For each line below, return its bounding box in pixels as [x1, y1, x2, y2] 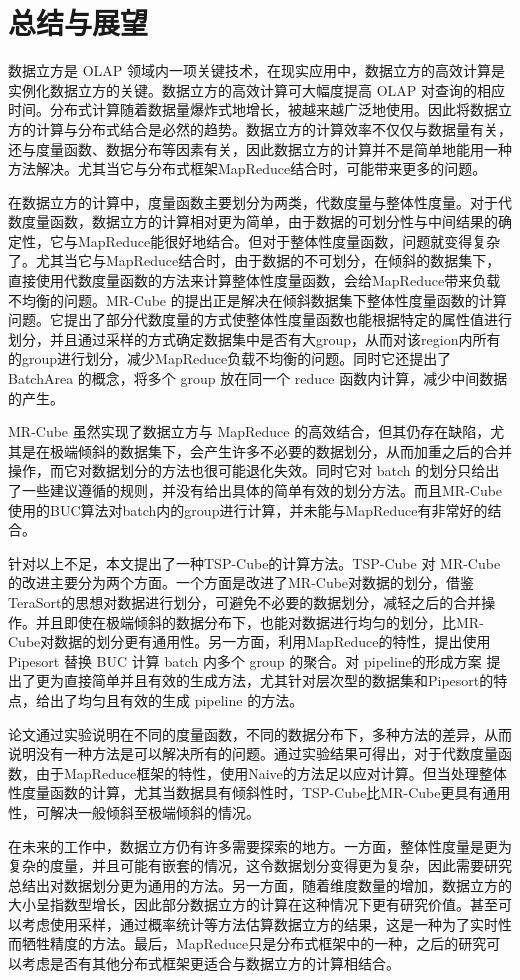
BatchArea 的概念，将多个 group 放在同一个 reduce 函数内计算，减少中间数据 [8, 368, 508, 389]
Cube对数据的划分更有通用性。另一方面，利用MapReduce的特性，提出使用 [8, 631, 491, 652]
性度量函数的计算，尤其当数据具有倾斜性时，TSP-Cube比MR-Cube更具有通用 [8, 782, 511, 803]
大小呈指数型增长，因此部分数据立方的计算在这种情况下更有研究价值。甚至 [8, 894, 498, 915]
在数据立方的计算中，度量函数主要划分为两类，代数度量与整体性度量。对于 [8, 191, 498, 212]
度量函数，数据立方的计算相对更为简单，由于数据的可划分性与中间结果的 [21, 211, 498, 232]
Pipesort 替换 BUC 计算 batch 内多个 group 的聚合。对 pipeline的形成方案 [8, 650, 482, 671]
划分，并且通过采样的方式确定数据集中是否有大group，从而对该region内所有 [8, 328, 501, 349]
